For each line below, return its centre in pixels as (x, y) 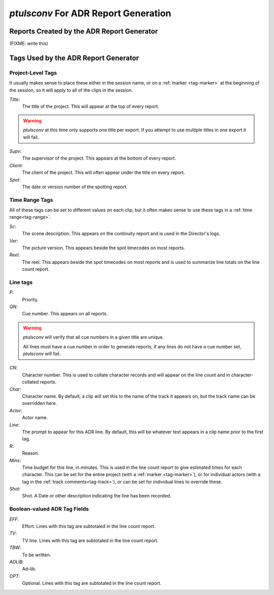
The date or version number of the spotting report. (75, 187)
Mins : (15, 460)
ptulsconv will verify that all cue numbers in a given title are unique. (94, 337)
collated (30, 382)
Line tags (21, 282)
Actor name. (35, 418)
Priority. (30, 300)
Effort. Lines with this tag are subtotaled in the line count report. (89, 526)
